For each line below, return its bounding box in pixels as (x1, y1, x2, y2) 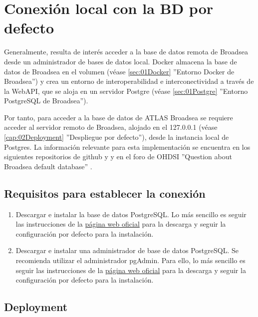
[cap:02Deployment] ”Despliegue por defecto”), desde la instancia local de (4, 132, 229, 142)
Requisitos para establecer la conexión (4, 185, 206, 201)
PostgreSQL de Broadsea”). (4, 95, 88, 106)
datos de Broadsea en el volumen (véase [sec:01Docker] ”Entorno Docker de (4, 66, 235, 76)
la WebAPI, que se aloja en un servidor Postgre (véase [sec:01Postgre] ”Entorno (4, 85, 248, 96)
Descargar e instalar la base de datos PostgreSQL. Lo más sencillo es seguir (15, 209, 247, 219)
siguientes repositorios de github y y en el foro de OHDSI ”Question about (4, 151, 232, 162)
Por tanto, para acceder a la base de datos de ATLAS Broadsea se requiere (4, 112, 233, 122)
